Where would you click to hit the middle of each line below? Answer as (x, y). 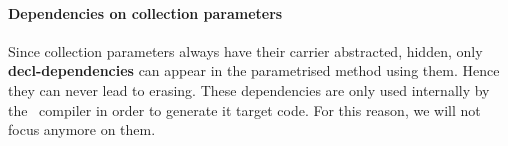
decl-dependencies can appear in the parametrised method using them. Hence (254, 70)
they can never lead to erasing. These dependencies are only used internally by (249, 89)
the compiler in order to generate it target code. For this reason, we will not (244, 109)
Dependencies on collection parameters (145, 12)
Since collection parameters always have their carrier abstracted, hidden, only (245, 50)
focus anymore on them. (82, 129)
